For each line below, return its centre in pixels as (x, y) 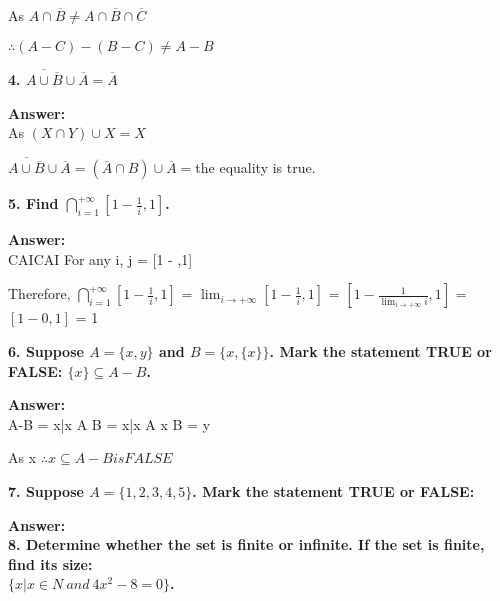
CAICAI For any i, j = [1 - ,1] (100, 258)
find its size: (50, 563)
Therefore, (39, 293)
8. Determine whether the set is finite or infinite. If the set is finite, (246, 544)
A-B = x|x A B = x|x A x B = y (109, 423)
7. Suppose (46, 491)
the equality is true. (255, 167)
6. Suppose (46, 351)
